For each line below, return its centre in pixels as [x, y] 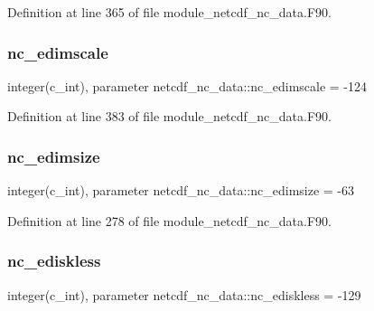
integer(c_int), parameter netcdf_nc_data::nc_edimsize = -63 [181, 190]
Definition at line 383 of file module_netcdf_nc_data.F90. [169, 116]
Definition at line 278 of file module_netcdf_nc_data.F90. [169, 220]
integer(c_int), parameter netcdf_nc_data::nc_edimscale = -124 [187, 85]
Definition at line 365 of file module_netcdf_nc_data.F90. [169, 12]
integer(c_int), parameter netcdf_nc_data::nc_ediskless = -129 [184, 294]
